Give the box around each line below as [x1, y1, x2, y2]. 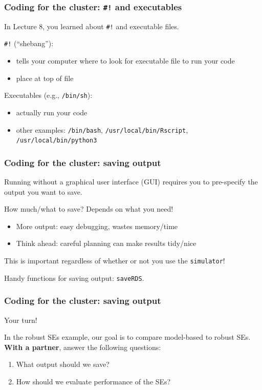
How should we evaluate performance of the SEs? [16, 376, 171, 386]
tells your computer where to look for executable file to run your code [16, 55, 235, 66]
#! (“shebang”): [4, 38, 54, 49]
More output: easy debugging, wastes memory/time [16, 220, 178, 231]
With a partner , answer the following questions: [4, 341, 161, 352]
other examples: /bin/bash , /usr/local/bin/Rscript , [16, 124, 188, 135]
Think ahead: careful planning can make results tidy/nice [16, 238, 196, 249]
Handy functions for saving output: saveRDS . [4, 272, 144, 283]
